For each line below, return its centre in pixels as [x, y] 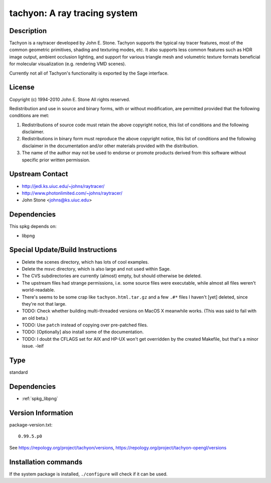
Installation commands [46, 462]
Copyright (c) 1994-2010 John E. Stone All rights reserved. [70, 99]
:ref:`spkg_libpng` [40, 399]
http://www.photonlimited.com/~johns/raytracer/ [72, 193]
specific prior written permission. [56, 160]
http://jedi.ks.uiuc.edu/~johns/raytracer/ [63, 186]
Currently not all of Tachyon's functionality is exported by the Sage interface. [89, 73]
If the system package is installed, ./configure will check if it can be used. [88, 474]
